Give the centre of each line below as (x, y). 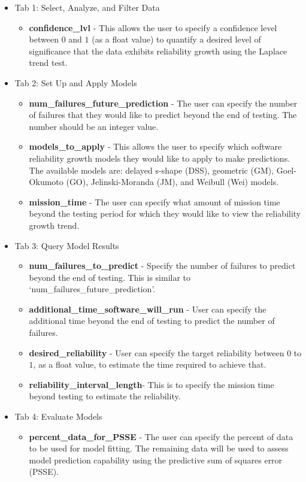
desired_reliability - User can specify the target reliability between (157, 352)
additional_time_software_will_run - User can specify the (148, 309)
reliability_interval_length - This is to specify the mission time (152, 384)
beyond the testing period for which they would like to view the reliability (165, 213)
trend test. (48, 63)
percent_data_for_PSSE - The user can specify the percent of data (161, 436)
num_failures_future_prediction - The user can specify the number (163, 103)
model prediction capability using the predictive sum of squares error (156, 460)
